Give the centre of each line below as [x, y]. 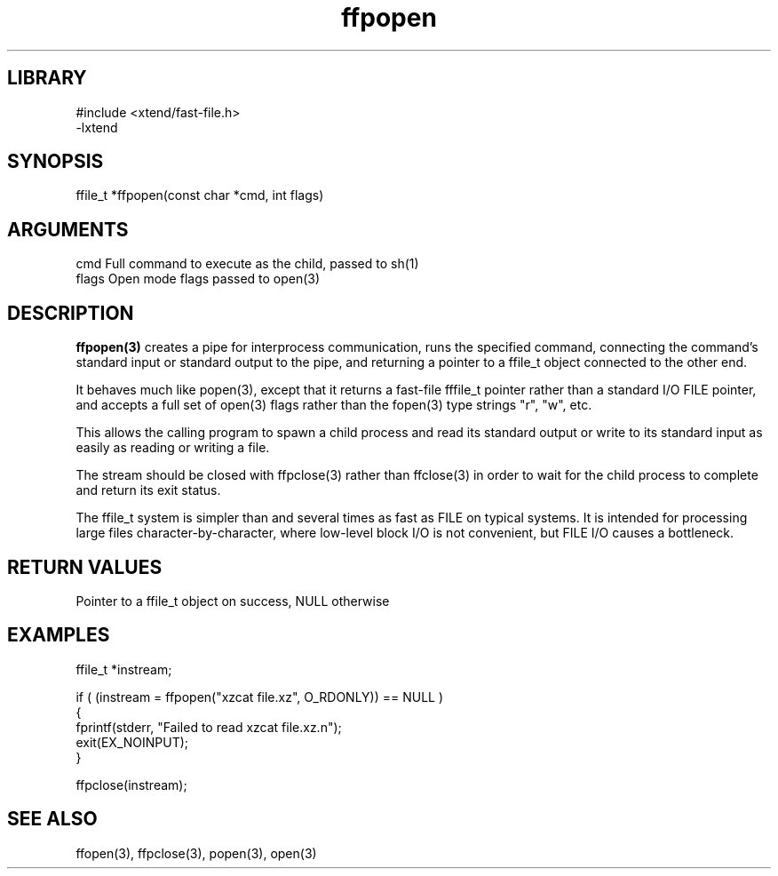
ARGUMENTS [68, 229]
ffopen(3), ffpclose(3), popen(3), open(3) [196, 853]
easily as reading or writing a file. [173, 448]
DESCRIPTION [71, 313]
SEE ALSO [52, 819]
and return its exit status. [148, 490]
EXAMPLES [59, 635]
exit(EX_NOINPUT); [132, 742]
